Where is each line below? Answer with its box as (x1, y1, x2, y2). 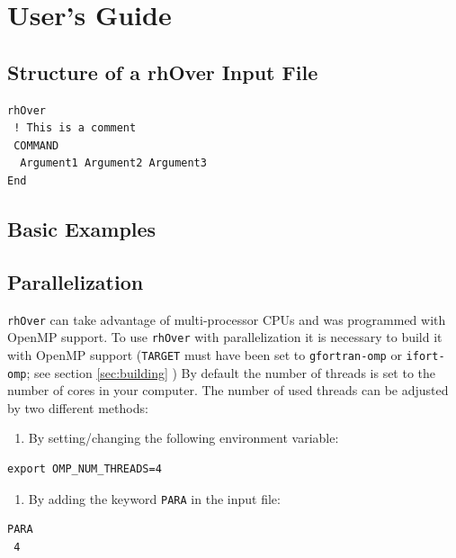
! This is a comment (13, 121, 137, 135)
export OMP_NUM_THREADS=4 (7, 462, 162, 475)
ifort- (406, 349, 445, 363)
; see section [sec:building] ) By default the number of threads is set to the (26, 363, 436, 382)
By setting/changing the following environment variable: (28, 428, 339, 447)
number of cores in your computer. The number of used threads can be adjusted (7, 381, 449, 400)
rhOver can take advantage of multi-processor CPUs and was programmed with (7, 310, 446, 328)
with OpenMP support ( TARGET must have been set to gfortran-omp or (7, 345, 402, 364)
